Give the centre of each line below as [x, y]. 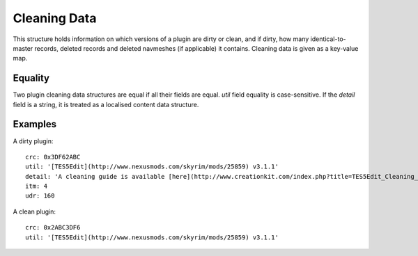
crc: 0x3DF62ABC [53, 157]
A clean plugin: [34, 211]
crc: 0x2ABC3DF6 [53, 227]
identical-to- [328, 39]
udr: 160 [40, 196]
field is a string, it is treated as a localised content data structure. [106, 104]
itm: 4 [37, 186]
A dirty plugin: [33, 141]
